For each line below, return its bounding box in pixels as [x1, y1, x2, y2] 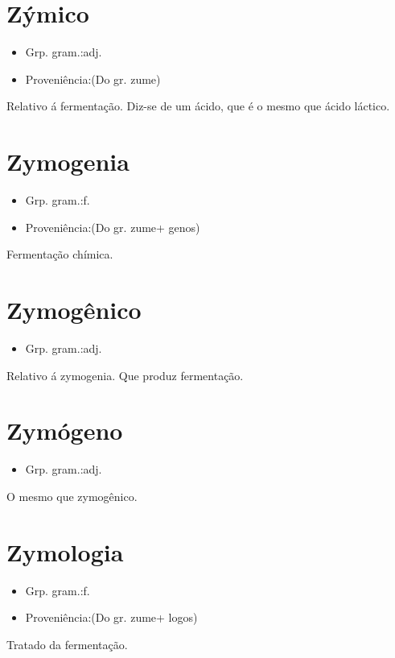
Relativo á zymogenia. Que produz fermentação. [6, 366, 244, 383]
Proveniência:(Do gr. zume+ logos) [25, 609, 198, 626]
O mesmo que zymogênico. [6, 487, 138, 504]
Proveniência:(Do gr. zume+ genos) [25, 218, 200, 235]
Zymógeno [6, 414, 123, 447]
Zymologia [6, 535, 124, 568]
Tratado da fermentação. [6, 635, 128, 652]
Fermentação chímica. [6, 246, 113, 263]
